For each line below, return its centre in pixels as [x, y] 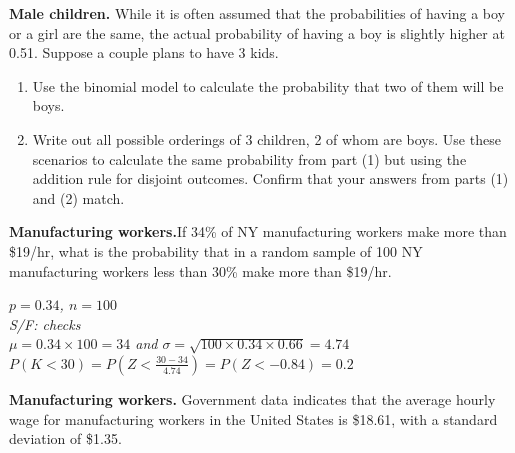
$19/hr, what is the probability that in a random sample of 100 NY [216, 250]
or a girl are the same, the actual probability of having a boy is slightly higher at [257, 32]
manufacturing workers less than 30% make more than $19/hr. [200, 270]
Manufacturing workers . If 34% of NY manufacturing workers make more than [258, 231]
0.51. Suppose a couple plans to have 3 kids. [144, 52]
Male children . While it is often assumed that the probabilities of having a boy [257, 13]
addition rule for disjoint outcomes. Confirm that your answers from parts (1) [270, 178]
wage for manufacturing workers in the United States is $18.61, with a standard [253, 418]
